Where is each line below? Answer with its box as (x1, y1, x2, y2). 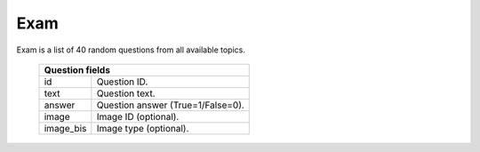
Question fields (44, 63, 111, 76)
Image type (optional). (96, 122, 189, 134)
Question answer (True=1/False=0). (96, 99, 244, 111)
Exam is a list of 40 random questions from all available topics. (16, 44, 246, 55)
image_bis (44, 122, 87, 134)
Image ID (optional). (96, 110, 180, 123)
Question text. (96, 87, 156, 100)
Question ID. (96, 76, 148, 88)
